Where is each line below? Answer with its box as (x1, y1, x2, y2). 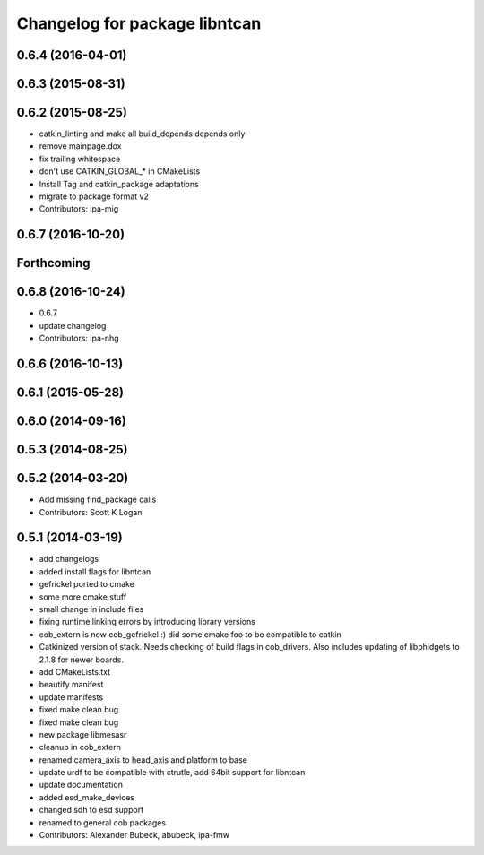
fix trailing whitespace (39, 153, 121, 164)
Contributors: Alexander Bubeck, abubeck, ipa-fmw (39, 830, 230, 841)
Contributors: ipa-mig (39, 203, 119, 214)
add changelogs (39, 554, 99, 565)
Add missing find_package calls (39, 494, 157, 505)
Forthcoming (16, 255, 91, 271)
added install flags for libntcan (39, 566, 151, 577)
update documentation (39, 780, 123, 790)
